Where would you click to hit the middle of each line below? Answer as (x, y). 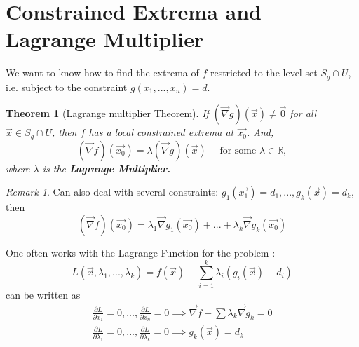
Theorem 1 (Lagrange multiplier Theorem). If (107, 113)
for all (303, 113)
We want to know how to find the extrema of (102, 73)
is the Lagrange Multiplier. (107, 168)
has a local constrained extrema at (161, 132)
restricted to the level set (264, 73)
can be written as (43, 294)
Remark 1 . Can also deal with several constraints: (112, 192)
